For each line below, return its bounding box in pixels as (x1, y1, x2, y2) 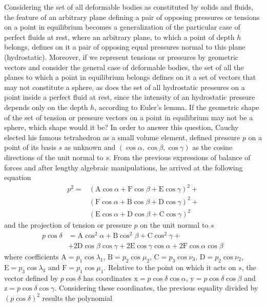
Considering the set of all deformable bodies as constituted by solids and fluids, (4, 2, 254, 12)
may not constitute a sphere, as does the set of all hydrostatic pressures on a (4, 81, 245, 92)
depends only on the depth (4, 101, 88, 112)
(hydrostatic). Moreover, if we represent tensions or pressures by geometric (4, 51, 239, 62)
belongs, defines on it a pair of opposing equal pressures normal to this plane (4, 41, 245, 52)
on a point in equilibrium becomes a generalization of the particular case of (4, 21, 240, 32)
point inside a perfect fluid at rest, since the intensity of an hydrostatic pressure (4, 92, 255, 102)
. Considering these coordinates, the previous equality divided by (54, 282, 258, 293)
